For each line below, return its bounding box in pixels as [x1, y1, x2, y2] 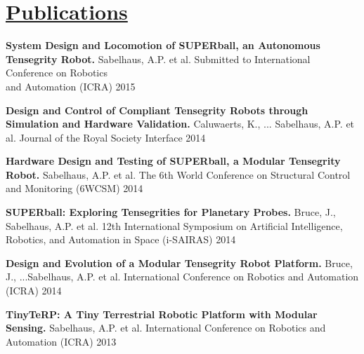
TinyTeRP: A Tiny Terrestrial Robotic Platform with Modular [6, 306, 318, 321]
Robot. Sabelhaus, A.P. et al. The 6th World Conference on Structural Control [6, 167, 351, 182]
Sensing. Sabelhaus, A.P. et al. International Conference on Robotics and [6, 320, 326, 335]
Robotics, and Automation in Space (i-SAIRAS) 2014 [6, 232, 236, 247]
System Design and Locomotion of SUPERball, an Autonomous [6, 38, 320, 53]
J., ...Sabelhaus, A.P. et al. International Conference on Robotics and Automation [6, 269, 359, 284]
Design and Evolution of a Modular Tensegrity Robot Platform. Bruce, [6, 255, 353, 270]
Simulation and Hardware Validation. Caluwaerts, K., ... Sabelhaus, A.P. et [6, 116, 355, 131]
